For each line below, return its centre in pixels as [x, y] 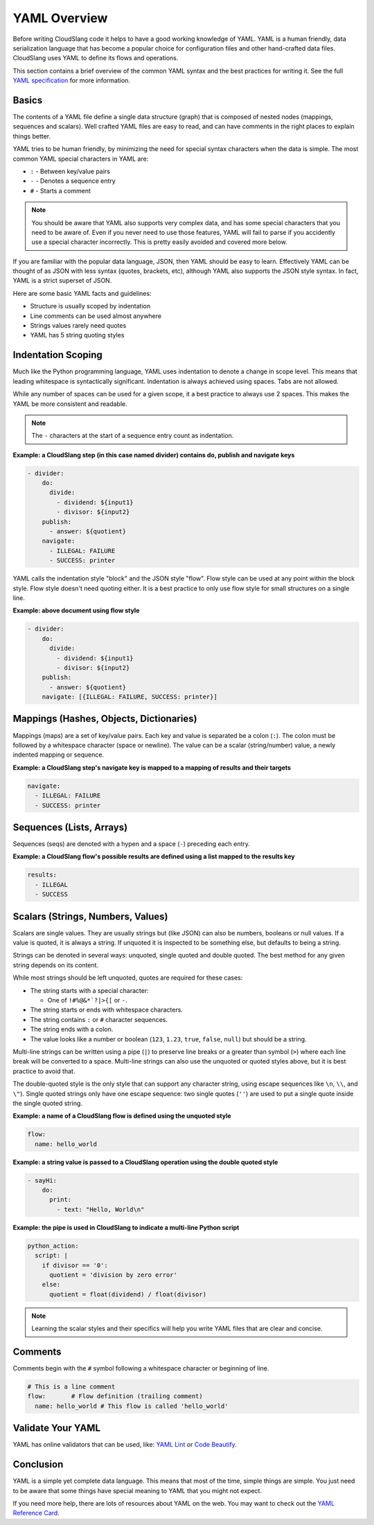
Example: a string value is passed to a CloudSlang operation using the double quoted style [145, 1162]
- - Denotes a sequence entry [73, 181]
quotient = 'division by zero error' [114, 1275]
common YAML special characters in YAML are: [81, 159]
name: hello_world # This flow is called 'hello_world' [132, 1406]
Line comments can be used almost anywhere [96, 316]
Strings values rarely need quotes [78, 326]
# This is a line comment [71, 1387]
